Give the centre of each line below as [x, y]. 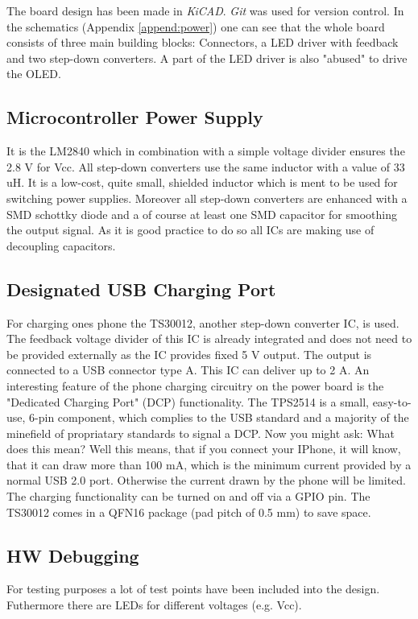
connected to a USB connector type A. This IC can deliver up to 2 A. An [188, 370]
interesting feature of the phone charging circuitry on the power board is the [195, 385]
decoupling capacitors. [61, 245]
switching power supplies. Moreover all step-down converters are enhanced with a [207, 198]
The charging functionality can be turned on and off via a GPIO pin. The [188, 496]
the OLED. [34, 74]
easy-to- [392, 401]
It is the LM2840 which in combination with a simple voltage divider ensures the [206, 151]
